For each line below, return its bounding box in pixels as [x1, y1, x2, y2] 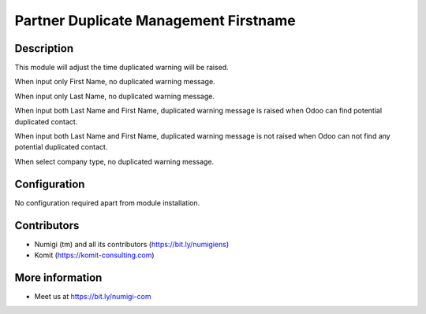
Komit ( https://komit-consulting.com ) [34, 250, 155, 260]
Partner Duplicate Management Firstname [14, 12, 296, 29]
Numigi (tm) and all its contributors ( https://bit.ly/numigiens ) [34, 239, 230, 249]
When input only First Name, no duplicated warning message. [14, 77, 216, 87]
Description [14, 42, 74, 55]
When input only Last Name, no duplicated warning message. [14, 91, 215, 101]
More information [14, 271, 103, 284]
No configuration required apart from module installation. [14, 198, 200, 208]
